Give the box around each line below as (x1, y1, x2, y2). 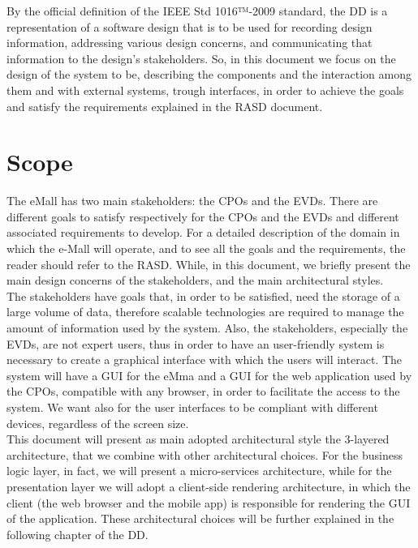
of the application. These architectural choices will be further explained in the (6, 510, 394, 527)
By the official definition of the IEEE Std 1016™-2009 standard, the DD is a (6, 2, 388, 19)
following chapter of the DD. (6, 525, 149, 542)
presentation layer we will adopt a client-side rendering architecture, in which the (6, 477, 411, 494)
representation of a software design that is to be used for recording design (6, 18, 373, 35)
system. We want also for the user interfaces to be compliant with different (6, 399, 378, 415)
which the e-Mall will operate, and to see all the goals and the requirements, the (6, 240, 406, 257)
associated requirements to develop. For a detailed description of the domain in (6, 224, 400, 241)
